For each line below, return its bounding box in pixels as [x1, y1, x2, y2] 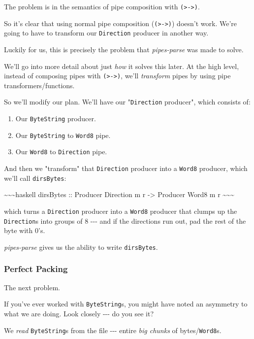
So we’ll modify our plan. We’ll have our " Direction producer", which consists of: [4, 97, 251, 107]
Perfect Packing [4, 263, 68, 275]
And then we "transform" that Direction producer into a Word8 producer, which [4, 163, 248, 173]
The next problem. [4, 282, 60, 292]
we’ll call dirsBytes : [4, 172, 66, 183]
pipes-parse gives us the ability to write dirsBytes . [4, 241, 158, 252]
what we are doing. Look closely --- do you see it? [4, 308, 154, 318]
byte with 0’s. [4, 225, 45, 236]
